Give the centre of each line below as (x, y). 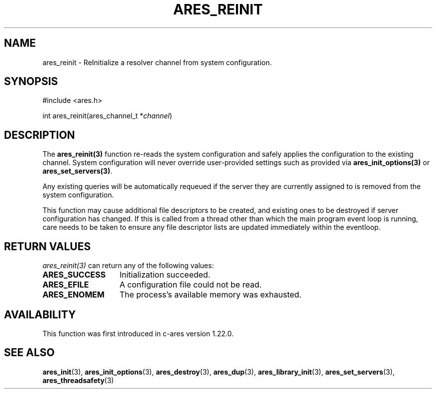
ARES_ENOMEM (73, 295)
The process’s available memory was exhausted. (211, 295)
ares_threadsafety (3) (78, 380)
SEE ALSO (29, 353)
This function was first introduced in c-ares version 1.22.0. (138, 333)
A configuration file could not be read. (191, 285)
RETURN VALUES (48, 246)
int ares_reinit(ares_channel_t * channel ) (107, 116)
